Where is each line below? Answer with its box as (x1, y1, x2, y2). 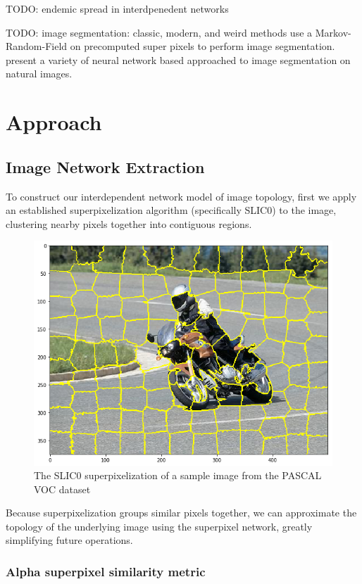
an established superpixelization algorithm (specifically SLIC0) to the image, (6, 203, 337, 217)
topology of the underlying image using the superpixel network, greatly (6, 519, 313, 533)
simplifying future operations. (6, 533, 133, 547)
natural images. (6, 66, 73, 81)
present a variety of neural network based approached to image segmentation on (6, 52, 351, 67)
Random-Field (6, 39, 68, 53)
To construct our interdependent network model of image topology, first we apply (6, 189, 357, 203)
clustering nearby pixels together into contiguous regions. (6, 216, 252, 231)
